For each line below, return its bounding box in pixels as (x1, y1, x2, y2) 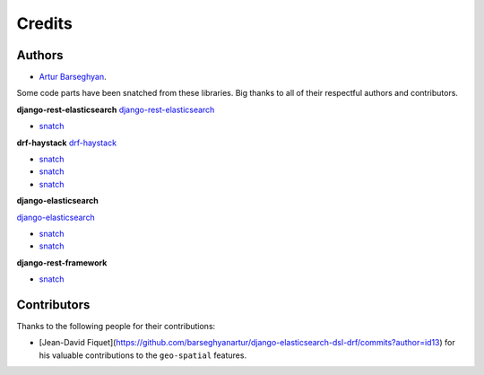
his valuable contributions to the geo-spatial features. (39, 350, 246, 361)
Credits (16, 13, 73, 33)
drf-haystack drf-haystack (16, 137, 117, 148)
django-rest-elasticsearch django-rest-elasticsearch (16, 104, 215, 115)
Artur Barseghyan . (39, 72, 107, 83)
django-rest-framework (16, 257, 108, 268)
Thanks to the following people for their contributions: (16, 321, 216, 332)
